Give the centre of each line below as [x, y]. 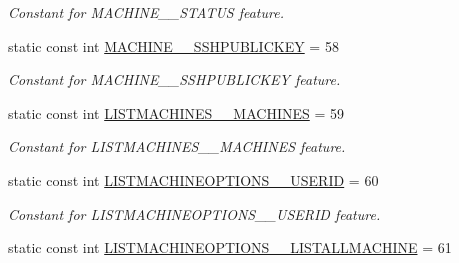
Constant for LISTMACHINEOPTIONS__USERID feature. [194, 213]
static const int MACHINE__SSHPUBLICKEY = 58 [173, 45]
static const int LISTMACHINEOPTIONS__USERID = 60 [193, 179]
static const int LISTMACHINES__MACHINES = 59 [176, 112]
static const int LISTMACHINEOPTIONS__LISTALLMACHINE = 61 [230, 247]
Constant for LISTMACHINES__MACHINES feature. [177, 146]
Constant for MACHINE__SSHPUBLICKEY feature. [174, 79]
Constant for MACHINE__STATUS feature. [146, 12]
